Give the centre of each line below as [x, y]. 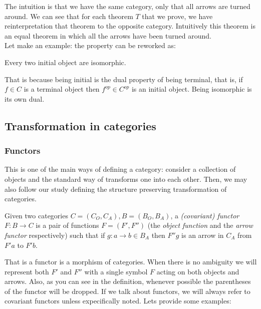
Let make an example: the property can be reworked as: [90, 45]
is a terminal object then [62, 89]
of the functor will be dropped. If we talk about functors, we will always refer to [127, 291]
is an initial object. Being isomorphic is [192, 89]
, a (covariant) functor [205, 215]
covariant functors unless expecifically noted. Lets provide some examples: [118, 301]
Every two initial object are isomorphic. [65, 62]
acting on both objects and [198, 271]
